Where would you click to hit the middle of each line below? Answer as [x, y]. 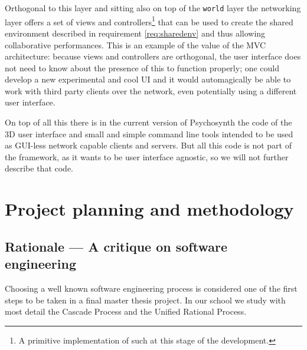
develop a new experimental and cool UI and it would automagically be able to [148, 79]
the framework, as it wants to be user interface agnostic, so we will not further [147, 156]
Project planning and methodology [149, 209]
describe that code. [39, 168]
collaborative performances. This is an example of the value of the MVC [135, 44]
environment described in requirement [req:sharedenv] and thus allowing [135, 33]
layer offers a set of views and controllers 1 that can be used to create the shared [149, 21]
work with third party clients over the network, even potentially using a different [151, 90]
